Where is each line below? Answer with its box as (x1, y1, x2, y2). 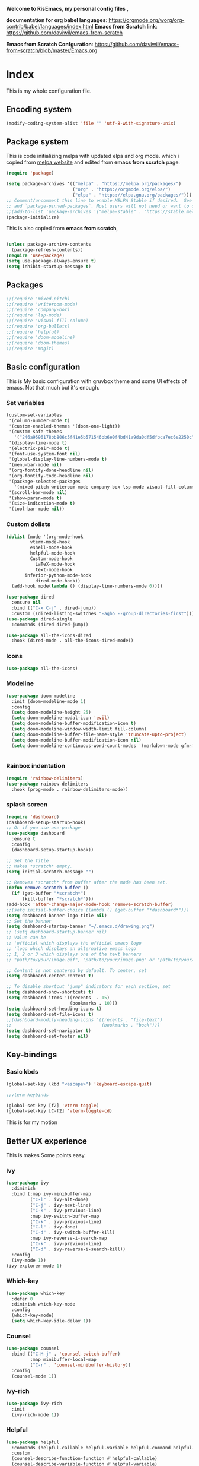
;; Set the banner (6, 918, 52, 924)
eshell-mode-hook (30, 544, 73, 551)
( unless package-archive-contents (6, 242, 92, 248)
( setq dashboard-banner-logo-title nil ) (6, 913, 108, 919)
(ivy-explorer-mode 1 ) (6, 1263, 62, 1269)
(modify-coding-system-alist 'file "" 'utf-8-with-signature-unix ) (6, 120, 176, 126)
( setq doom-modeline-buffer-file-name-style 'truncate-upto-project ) (11, 732, 187, 737)
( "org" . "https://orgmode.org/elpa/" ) (72, 186, 171, 192)
